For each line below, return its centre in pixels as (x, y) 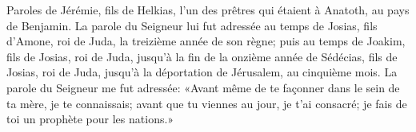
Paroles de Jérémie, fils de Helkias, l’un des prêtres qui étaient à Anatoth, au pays (208, 10)
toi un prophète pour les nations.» (90, 119)
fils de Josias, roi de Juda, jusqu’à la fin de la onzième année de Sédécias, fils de (202, 56)
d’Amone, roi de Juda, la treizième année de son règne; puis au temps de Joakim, (206, 41)
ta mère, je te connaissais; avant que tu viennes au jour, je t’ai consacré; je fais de (207, 103)
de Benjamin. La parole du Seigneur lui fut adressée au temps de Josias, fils (192, 25)
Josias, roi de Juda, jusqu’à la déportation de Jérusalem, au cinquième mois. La (202, 72)
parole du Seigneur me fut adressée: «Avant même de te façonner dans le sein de (203, 87)
